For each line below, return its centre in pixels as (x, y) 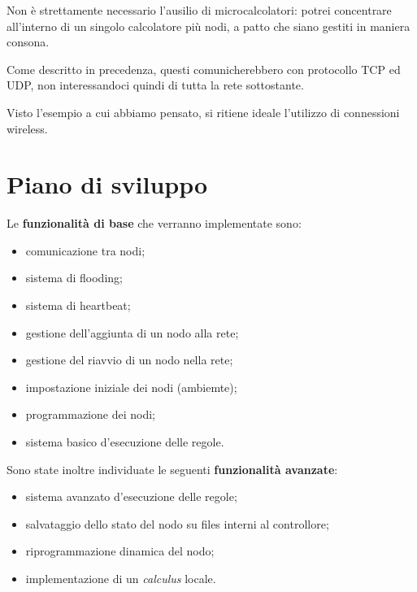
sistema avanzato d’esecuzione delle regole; (131, 496)
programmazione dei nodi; (90, 414)
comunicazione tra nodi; (85, 250)
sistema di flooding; (74, 278)
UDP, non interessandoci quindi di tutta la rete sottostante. (155, 85)
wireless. (27, 128)
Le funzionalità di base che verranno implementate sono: (154, 223)
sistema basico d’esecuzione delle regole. (125, 442)
